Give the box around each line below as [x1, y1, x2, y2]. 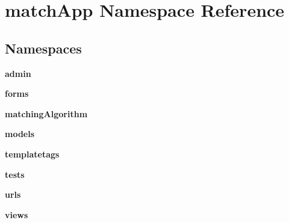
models [5, 127, 35, 140]
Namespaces [5, 38, 82, 57]
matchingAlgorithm [5, 107, 88, 120]
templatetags [5, 147, 60, 160]
